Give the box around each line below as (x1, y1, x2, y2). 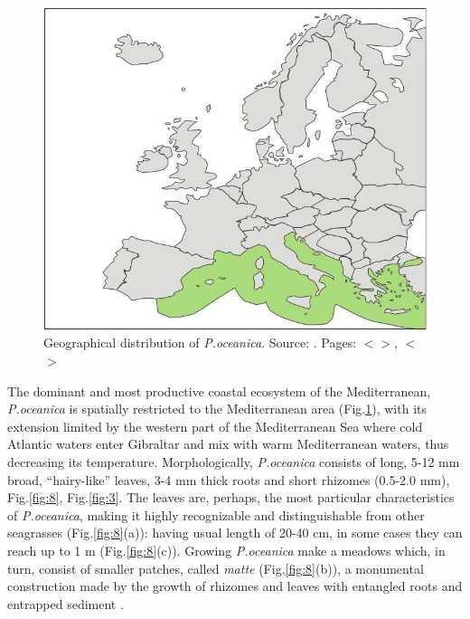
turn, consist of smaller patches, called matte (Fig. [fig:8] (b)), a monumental (7, 558, 424, 577)
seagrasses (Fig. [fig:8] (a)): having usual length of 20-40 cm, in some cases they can (7, 523, 463, 542)
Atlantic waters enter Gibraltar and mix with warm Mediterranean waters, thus (7, 434, 449, 453)
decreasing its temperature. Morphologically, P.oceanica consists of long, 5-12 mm (7, 452, 460, 471)
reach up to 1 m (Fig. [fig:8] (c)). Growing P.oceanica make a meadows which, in (7, 540, 446, 559)
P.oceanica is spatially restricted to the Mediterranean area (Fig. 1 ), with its (7, 399, 427, 418)
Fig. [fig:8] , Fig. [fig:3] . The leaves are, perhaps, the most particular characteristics (7, 488, 455, 507)
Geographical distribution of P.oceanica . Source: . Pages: (43, 333, 357, 352)
